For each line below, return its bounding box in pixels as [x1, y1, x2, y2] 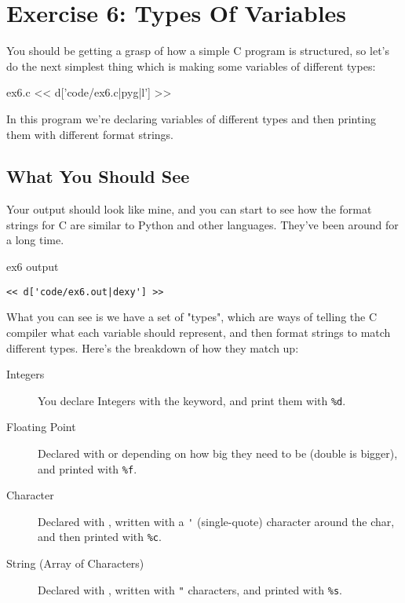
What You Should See [6, 164, 190, 188]
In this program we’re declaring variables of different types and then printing [6, 110, 377, 126]
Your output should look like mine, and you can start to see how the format [6, 201, 372, 217]
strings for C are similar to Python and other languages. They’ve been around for [6, 216, 399, 232]
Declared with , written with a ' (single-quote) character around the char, [38, 513, 395, 529]
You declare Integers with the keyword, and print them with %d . [38, 392, 346, 408]
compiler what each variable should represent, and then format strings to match [6, 323, 391, 340]
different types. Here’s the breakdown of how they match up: [6, 339, 299, 356]
